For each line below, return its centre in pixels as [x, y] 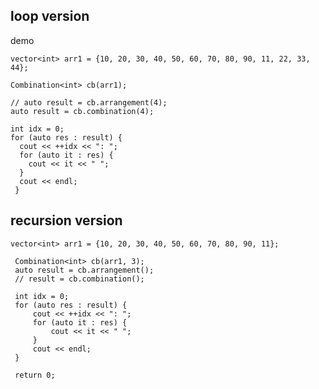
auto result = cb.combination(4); [82, 111]
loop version [50, 16]
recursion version [66, 220]
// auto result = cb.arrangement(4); [89, 102]
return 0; [35, 375]
